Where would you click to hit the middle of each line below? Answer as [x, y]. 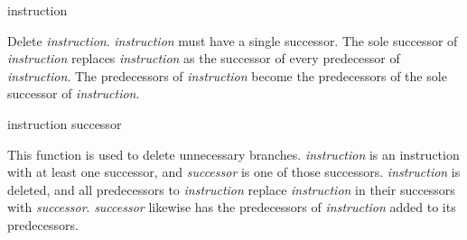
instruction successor [65, 123]
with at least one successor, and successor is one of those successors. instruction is [234, 172]
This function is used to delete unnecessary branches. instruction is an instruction [233, 154]
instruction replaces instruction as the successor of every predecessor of [204, 58]
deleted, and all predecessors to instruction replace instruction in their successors [231, 189]
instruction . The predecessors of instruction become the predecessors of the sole [227, 75]
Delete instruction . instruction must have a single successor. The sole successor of [233, 40]
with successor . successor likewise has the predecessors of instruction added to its [232, 207]
